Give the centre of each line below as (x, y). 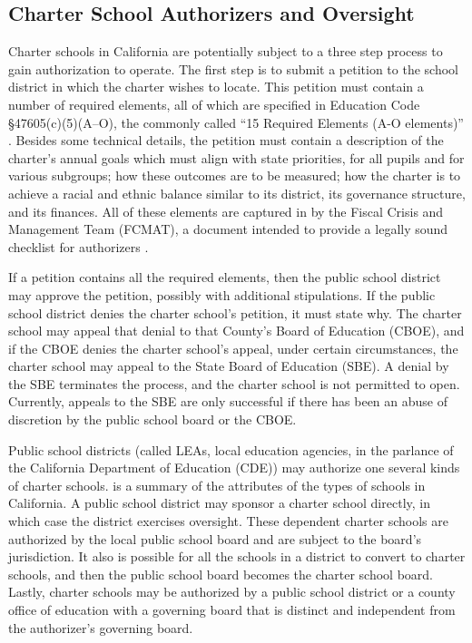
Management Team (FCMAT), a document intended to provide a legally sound (228, 229)
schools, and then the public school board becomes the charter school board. (221, 574)
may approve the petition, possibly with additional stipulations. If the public (222, 294)
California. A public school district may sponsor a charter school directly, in (219, 503)
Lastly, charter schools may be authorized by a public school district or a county (232, 592)
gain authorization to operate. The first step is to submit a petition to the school (233, 68)
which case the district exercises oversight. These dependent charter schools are (228, 521)
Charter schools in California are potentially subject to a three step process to (226, 51)
